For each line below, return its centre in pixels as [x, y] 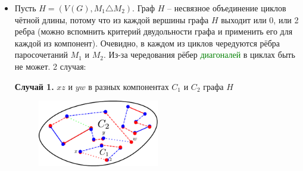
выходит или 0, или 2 [260, 19]
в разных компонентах [129, 86]
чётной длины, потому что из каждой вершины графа [112, 19]
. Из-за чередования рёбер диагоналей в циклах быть [199, 55]
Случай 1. [34, 86]
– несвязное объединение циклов [227, 8]
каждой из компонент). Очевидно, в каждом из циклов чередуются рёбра [147, 43]
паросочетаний [41, 55]
